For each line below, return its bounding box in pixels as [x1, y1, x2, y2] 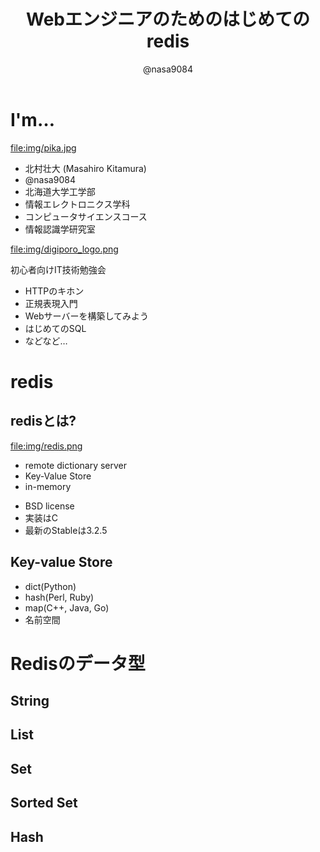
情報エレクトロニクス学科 [24, 198, 131, 210]
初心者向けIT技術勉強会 [10, 263, 107, 275]
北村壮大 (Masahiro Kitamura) [24, 162, 147, 174]
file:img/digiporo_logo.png [10, 243, 119, 255]
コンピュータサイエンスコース [24, 210, 148, 222]
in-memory [24, 480, 72, 492]
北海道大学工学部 [24, 185, 96, 197]
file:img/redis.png [10, 440, 83, 452]
